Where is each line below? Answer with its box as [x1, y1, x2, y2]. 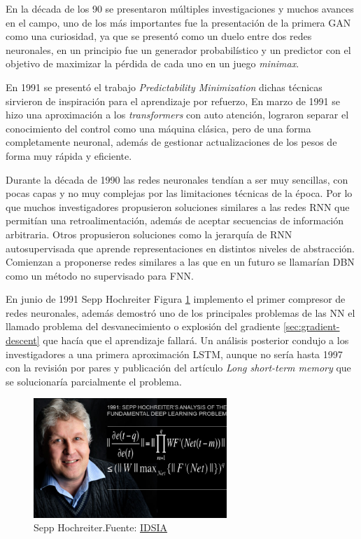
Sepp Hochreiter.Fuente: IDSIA [34, 520, 168, 535]
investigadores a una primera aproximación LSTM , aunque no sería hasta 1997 [6, 346, 343, 361]
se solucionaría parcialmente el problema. [6, 374, 182, 388]
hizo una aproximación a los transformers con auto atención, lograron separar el [6, 107, 349, 122]
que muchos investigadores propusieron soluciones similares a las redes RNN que [6, 199, 350, 214]
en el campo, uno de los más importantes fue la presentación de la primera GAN [6, 15, 351, 29]
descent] [6, 333, 40, 348]
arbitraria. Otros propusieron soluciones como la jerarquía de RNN [6, 226, 292, 241]
